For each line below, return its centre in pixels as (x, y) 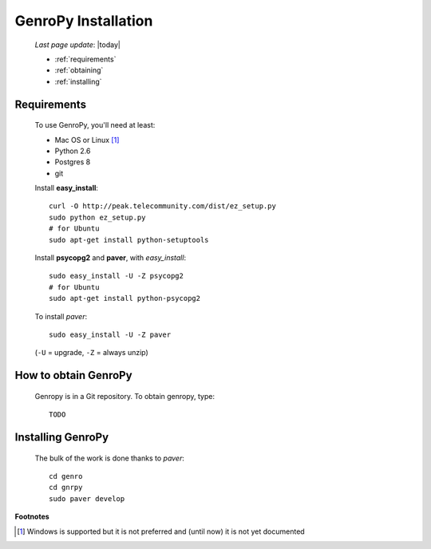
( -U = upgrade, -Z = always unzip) (92, 353)
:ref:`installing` (79, 81)
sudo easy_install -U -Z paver (110, 334)
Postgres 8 (73, 162)
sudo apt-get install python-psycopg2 (125, 298)
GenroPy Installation (84, 21)
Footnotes (32, 517)
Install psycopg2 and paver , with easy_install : (111, 258)
